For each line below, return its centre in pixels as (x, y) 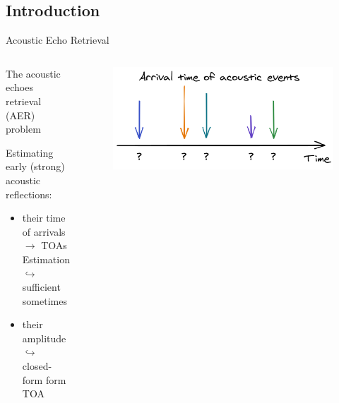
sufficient (41, 287)
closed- (37, 366)
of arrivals (44, 231)
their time (44, 218)
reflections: (29, 194)
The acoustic (33, 73)
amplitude (44, 338)
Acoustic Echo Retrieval (58, 40)
